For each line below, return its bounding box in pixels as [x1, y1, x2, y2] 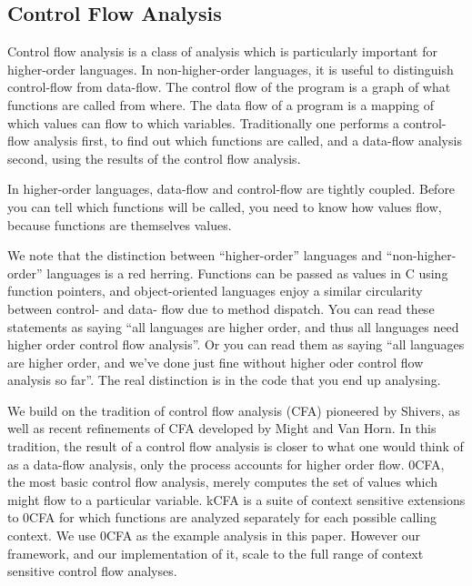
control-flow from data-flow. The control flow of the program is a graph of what [7, 77, 451, 96]
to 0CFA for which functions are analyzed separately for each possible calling [7, 508, 437, 527]
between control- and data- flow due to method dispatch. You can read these [7, 298, 435, 318]
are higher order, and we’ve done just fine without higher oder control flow [7, 352, 424, 371]
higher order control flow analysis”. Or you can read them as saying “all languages [7, 335, 465, 354]
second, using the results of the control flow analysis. [7, 148, 301, 167]
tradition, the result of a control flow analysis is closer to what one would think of [7, 437, 464, 456]
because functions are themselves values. [7, 215, 232, 234]
